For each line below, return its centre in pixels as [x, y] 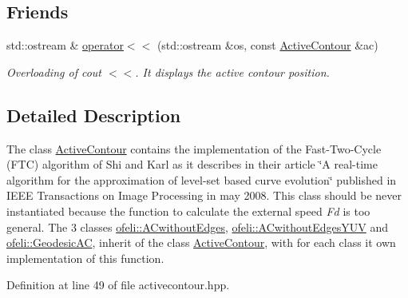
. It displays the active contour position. [232, 72]
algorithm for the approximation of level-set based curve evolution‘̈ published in [202, 179]
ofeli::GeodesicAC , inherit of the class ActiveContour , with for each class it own [201, 242]
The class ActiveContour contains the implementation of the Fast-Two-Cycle [194, 148]
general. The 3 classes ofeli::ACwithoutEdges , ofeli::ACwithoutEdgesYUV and [198, 226]
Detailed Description [94, 115]
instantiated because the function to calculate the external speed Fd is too [188, 211]
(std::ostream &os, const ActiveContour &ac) [267, 45]
